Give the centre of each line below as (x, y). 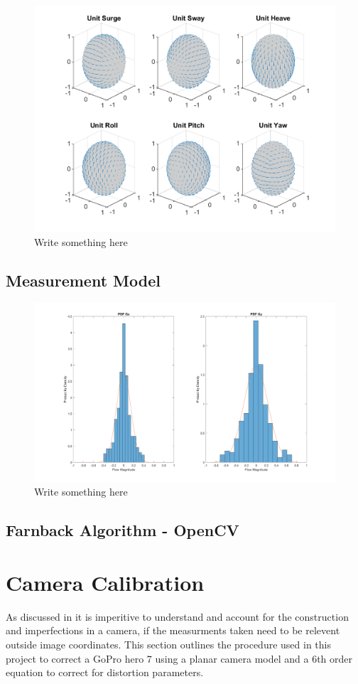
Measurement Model (83, 280)
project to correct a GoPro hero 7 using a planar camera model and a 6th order (179, 658)
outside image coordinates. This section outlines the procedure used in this (168, 644)
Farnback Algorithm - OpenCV (123, 530)
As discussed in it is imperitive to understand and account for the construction (177, 616)
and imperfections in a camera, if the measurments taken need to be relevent (173, 630)
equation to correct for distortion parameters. (105, 672)
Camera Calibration (105, 582)
